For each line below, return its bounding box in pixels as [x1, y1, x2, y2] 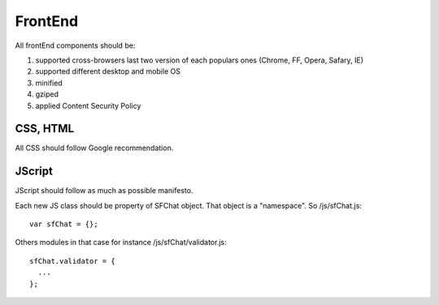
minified [35, 78, 63, 88]
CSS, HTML [15, 122, 75, 135]
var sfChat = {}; [29, 220, 98, 229]
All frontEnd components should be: [15, 41, 136, 50]
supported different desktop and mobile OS [35, 67, 180, 76]
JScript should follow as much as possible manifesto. [15, 186, 193, 195]
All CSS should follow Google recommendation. [15, 143, 174, 153]
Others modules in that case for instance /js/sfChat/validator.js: [15, 238, 227, 247]
